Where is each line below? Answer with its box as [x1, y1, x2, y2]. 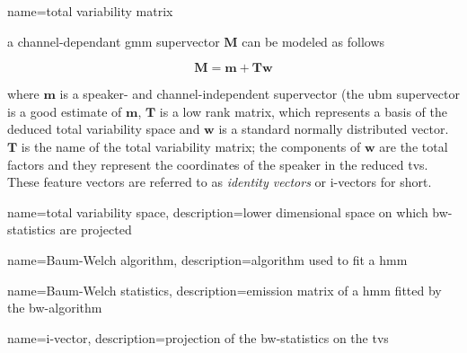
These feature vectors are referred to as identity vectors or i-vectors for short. [7, 172, 432, 191]
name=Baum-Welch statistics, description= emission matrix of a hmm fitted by [7, 280, 442, 299]
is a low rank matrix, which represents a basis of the [159, 101, 447, 120]
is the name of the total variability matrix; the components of [21, 137, 361, 155]
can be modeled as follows [242, 31, 385, 50]
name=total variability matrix [7, 2, 173, 20]
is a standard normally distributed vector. [218, 119, 449, 138]
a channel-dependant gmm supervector [7, 31, 220, 50]
